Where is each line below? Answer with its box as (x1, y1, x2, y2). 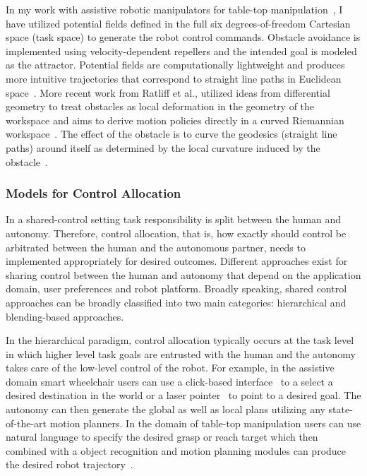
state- (328, 402, 353, 417)
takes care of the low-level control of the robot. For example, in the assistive (6, 360, 335, 375)
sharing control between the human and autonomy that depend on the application (6, 267, 361, 282)
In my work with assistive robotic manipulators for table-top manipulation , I (6, 2, 343, 16)
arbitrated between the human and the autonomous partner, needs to (6, 239, 306, 254)
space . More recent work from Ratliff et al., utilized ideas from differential (6, 85, 330, 100)
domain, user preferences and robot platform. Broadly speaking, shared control (6, 281, 347, 296)
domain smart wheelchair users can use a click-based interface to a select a (6, 374, 333, 388)
